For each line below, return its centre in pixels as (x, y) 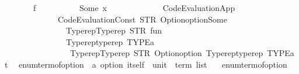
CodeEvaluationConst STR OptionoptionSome (142, 19)
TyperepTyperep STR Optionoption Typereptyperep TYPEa (182, 53)
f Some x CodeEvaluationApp (134, 8)
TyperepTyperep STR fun (114, 30)
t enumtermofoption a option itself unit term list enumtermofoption (146, 64)
